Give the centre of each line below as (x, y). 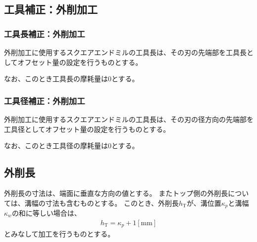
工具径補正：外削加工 (45, 100)
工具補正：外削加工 (51, 9)
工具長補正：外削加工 (45, 33)
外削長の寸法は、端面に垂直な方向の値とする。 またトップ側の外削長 (116, 193)
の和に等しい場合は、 (46, 213)
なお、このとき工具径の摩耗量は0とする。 (72, 146)
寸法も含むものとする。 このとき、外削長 (112, 203)
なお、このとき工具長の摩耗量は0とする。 (72, 79)
